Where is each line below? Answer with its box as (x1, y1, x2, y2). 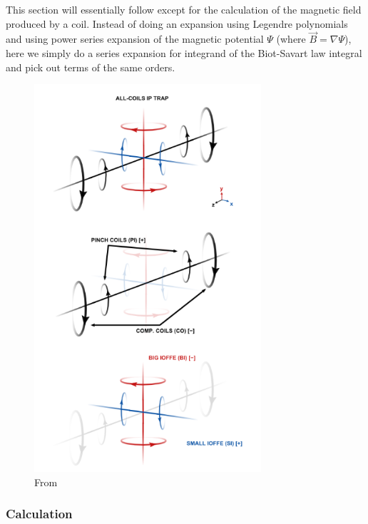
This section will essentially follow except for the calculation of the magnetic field (6, 2, 362, 16)
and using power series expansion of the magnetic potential (6, 31, 264, 46)
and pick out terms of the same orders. (6, 59, 175, 74)
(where (276, 31, 306, 46)
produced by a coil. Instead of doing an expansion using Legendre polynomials (6, 16, 348, 31)
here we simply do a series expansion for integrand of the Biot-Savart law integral (6, 46, 362, 60)
